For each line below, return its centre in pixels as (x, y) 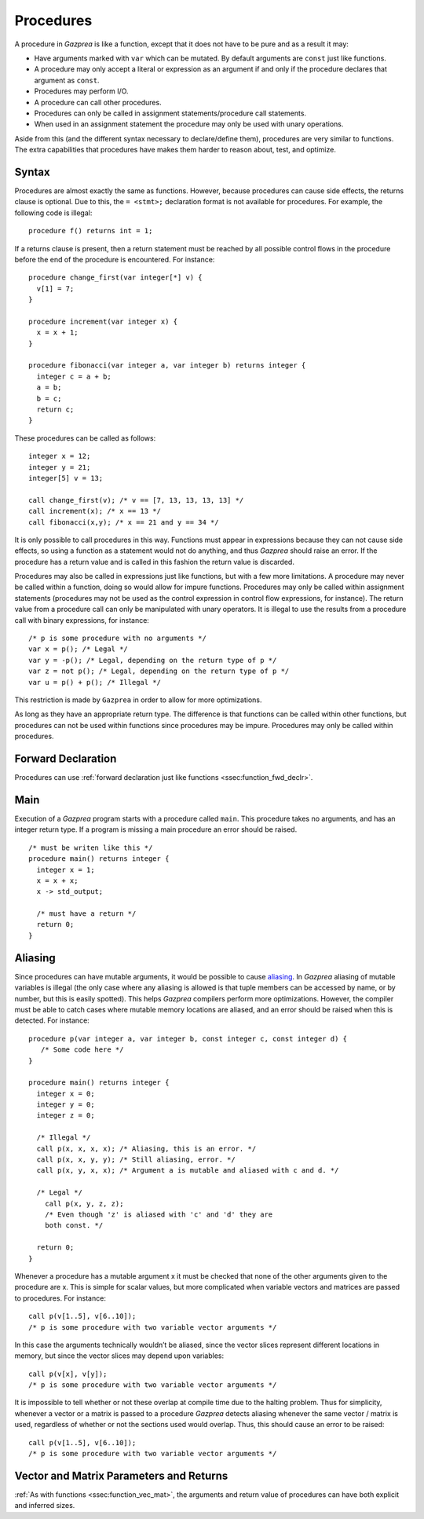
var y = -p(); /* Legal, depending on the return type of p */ (153, 660)
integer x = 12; (60, 456)
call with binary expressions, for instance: (82, 620)
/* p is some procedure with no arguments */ (118, 639)
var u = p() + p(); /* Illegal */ (95, 682)
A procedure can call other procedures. (98, 102)
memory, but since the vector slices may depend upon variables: (119, 1356)
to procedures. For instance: (60, 1298)
